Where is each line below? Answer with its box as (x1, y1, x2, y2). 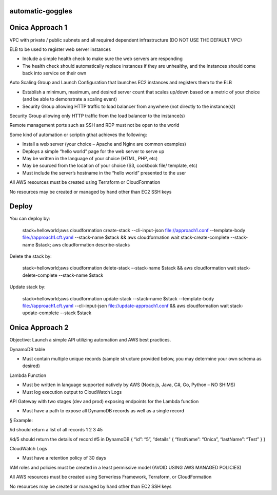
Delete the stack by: (9, 253, 52, 259)
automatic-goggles (9, 7, 73, 15)
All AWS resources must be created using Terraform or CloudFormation (9, 179, 161, 185)
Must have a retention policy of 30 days (22, 455, 106, 461)
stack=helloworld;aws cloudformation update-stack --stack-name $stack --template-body (22, 295, 214, 301)
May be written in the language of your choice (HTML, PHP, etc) (22, 156, 158, 161)
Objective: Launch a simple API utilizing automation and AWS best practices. (9, 337, 171, 343)
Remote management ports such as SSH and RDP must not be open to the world (9, 122, 180, 128)
